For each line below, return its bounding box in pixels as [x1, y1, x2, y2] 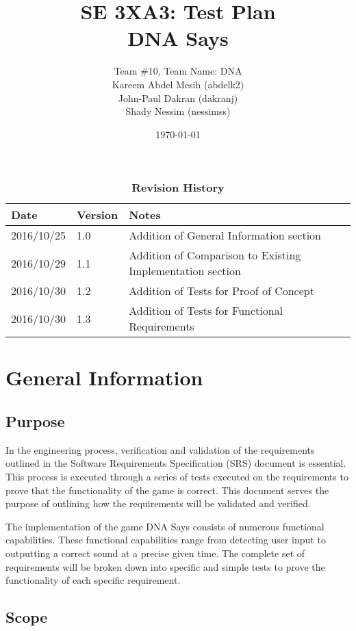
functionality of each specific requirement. [5, 573, 181, 587]
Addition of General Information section [129, 227, 321, 244]
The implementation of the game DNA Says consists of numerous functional [5, 519, 325, 533]
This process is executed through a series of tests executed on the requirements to [5, 469, 348, 484]
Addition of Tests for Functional [129, 302, 283, 319]
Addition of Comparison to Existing [129, 247, 301, 263]
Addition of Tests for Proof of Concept [129, 283, 314, 299]
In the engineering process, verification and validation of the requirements [5, 442, 315, 456]
